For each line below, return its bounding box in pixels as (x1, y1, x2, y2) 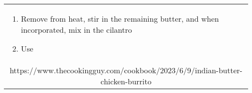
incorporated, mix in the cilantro (21, 24, 132, 35)
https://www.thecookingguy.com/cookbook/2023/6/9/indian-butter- (9, 65, 243, 76)
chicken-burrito (100, 76, 152, 87)
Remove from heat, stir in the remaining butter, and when (21, 13, 219, 24)
